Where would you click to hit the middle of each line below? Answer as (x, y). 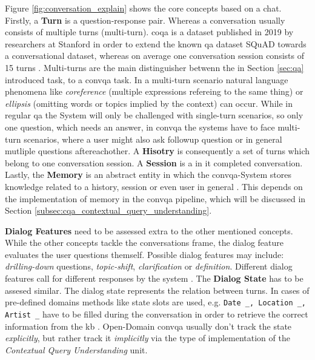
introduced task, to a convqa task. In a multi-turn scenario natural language (147, 79)
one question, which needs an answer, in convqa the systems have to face (140, 127)
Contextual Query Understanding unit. (76, 349)
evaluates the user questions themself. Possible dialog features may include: (144, 254)
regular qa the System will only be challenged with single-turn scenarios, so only (154, 115)
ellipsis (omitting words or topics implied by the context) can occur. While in (149, 103)
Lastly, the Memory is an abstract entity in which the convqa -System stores (148, 175)
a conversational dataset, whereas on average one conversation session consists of (154, 56)
